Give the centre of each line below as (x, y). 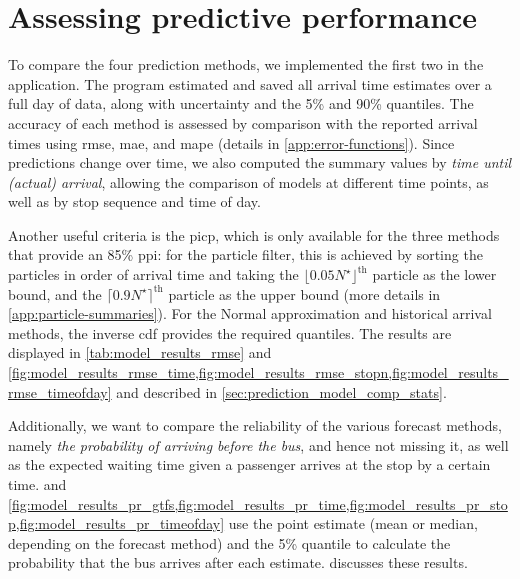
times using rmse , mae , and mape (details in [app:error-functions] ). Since (231, 142)
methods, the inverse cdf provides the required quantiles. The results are (230, 332)
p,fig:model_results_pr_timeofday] (116, 523)
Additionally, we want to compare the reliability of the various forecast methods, (255, 425)
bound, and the (55, 293)
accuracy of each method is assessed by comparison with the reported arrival (243, 122)
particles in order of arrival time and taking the (153, 274)
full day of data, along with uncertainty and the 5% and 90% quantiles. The (241, 103)
